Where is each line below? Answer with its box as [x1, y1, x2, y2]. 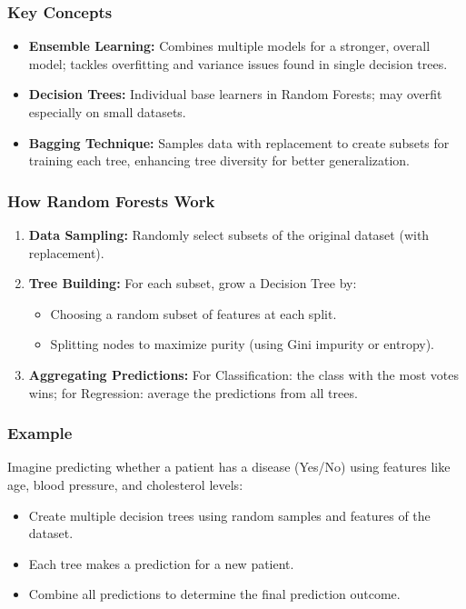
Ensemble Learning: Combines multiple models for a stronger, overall [28, 36, 431, 55]
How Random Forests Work [7, 189, 215, 212]
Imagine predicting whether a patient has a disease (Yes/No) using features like [7, 457, 451, 476]
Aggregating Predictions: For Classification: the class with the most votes [28, 364, 459, 384]
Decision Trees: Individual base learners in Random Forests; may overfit [28, 85, 442, 104]
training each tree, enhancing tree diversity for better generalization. [28, 151, 410, 170]
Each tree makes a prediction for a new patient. [28, 554, 294, 573]
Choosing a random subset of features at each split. [50, 304, 337, 323]
